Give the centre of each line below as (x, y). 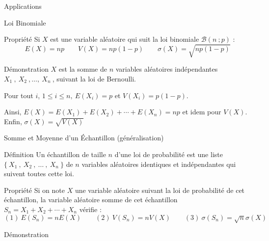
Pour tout (19, 95)
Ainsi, (13, 112)
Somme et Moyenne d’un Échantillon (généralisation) (84, 138)
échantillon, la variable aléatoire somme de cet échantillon (91, 200)
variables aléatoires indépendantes (167, 69)
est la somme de (83, 69)
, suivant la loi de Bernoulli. (94, 78)
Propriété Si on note (34, 190)
